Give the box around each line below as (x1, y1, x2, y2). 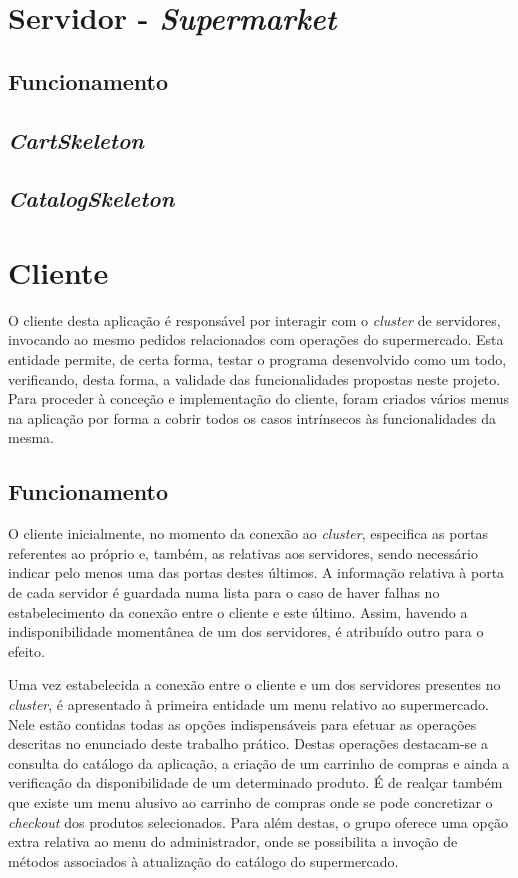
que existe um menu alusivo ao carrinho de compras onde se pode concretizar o (8, 791, 493, 812)
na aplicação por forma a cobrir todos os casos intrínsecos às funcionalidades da (8, 407, 497, 428)
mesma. (8, 427, 54, 448)
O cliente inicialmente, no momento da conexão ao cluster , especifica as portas (8, 523, 488, 544)
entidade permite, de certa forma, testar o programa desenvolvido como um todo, (8, 349, 507, 370)
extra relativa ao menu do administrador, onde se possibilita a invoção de (8, 831, 458, 852)
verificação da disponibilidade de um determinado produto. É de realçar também (8, 772, 503, 793)
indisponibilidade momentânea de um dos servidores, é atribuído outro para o (8, 621, 484, 642)
